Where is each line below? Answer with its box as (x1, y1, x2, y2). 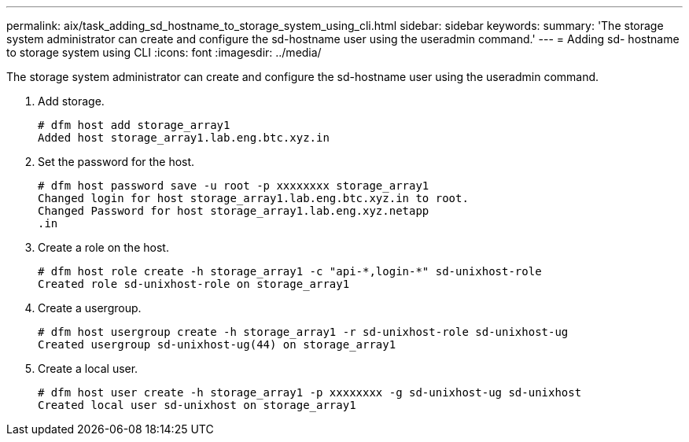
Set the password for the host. (38, 155, 195, 168)
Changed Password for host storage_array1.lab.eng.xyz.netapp (38, 204, 429, 217)
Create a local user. (38, 362, 138, 375)
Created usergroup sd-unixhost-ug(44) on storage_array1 (38, 338, 396, 351)
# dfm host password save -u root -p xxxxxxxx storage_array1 (38, 179, 429, 192)
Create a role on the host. (38, 241, 169, 254)
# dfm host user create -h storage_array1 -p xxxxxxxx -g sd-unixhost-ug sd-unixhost (38, 386, 582, 399)
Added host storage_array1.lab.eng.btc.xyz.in (38, 131, 330, 144)
